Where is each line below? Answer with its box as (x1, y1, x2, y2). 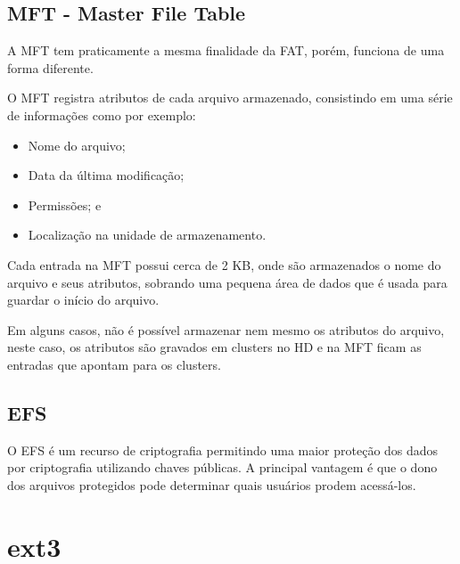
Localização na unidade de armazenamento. (28, 225, 267, 244)
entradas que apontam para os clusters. (7, 355, 221, 373)
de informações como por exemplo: (7, 105, 196, 124)
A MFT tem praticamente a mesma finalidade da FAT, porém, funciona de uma (7, 41, 445, 60)
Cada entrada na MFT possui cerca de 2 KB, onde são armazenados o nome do (7, 255, 441, 274)
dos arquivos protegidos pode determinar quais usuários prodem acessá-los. (7, 475, 416, 494)
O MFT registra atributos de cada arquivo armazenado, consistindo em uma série (7, 88, 453, 107)
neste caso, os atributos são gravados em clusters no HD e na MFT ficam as (7, 338, 422, 356)
